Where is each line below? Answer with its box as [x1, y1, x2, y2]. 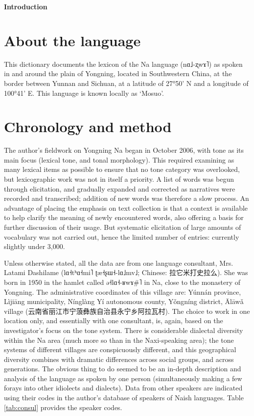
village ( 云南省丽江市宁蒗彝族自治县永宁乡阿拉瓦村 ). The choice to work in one [4, 305, 250, 316]
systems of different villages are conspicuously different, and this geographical [4, 344, 236, 355]
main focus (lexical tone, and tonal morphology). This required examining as [4, 154, 234, 165]
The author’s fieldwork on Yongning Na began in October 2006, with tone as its [4, 145, 244, 155]
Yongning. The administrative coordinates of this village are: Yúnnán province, [4, 286, 241, 297]
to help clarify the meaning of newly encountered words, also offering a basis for [4, 212, 244, 222]
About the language [4, 30, 141, 50]
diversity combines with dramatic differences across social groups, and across [4, 354, 234, 364]
